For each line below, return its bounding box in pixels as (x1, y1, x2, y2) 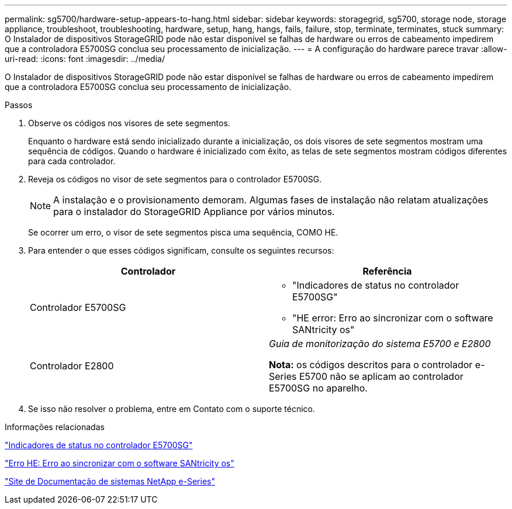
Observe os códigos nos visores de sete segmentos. (28, 118, 230, 128)
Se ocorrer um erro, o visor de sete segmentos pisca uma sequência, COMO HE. (28, 227, 338, 237)
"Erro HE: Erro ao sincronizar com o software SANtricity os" (5, 458, 234, 468)
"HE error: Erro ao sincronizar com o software (292, 312, 493, 324)
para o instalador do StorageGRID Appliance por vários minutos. (53, 206, 335, 217)
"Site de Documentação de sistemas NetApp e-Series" (5, 476, 215, 486)
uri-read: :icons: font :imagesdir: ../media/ (5, 54, 165, 64)
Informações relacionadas (5, 422, 105, 432)
